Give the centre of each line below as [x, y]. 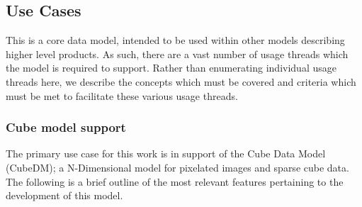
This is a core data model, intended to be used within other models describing [175, 40]
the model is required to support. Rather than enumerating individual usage [171, 68]
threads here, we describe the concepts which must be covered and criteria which [181, 81]
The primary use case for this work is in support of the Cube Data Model [166, 153]
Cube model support [66, 127]
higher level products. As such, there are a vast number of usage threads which [177, 54]
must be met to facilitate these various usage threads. [122, 95]
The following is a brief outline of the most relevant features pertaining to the [175, 181]
